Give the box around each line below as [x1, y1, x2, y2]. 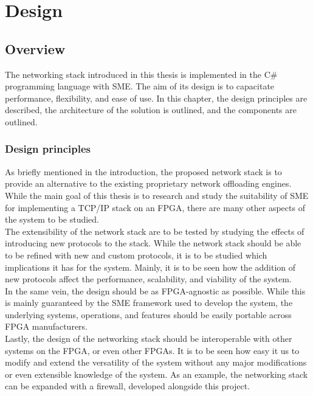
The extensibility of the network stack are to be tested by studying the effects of [5, 224, 304, 237]
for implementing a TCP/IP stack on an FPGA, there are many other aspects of [5, 201, 305, 214]
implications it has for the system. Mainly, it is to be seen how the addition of [5, 260, 296, 273]
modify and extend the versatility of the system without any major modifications [5, 356, 307, 369]
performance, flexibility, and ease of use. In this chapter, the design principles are [5, 91, 308, 104]
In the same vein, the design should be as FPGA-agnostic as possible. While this [5, 284, 306, 297]
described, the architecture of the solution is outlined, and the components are [5, 103, 297, 116]
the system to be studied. [5, 213, 99, 226]
